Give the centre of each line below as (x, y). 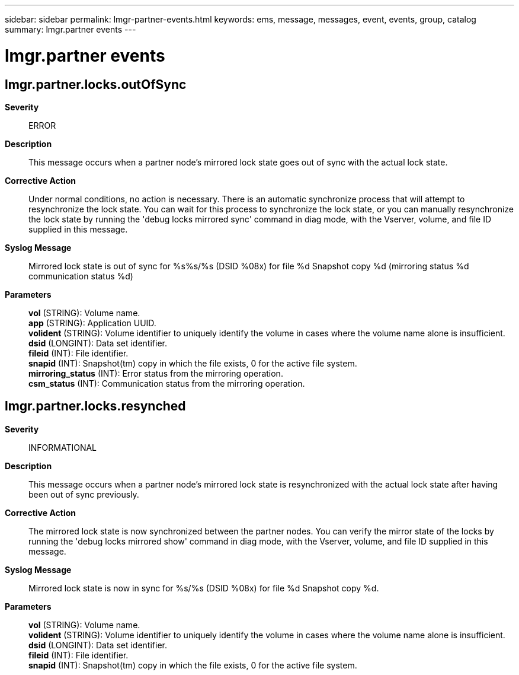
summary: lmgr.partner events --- (71, 29)
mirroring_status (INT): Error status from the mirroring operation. (156, 373)
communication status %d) (81, 276)
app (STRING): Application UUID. (92, 323)
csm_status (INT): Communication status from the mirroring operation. (167, 383)
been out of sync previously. (84, 494)
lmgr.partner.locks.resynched (95, 406)
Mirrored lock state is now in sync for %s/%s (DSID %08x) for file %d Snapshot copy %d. (204, 588)
